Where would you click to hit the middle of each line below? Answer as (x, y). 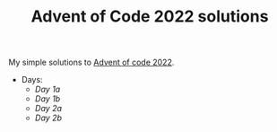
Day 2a (48, 109)
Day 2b (48, 118)
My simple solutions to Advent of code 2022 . (91, 62)
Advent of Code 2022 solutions (150, 17)
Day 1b (48, 99)
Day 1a (48, 89)
